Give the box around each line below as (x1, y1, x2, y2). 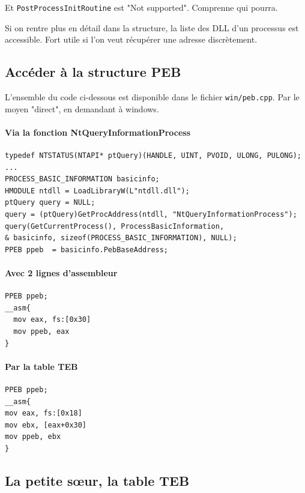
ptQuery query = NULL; (5, 198, 95, 207)
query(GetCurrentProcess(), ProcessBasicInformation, (5, 222, 225, 231)
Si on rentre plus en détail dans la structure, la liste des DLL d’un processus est (5, 21, 299, 34)
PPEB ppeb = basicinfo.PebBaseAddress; (5, 245, 169, 254)
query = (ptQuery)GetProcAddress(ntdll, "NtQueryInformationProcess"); (5, 210, 297, 219)
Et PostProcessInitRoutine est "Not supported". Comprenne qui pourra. (5, 1, 278, 13)
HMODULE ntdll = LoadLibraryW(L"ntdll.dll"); (5, 186, 190, 195)
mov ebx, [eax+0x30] (5, 420, 87, 429)
